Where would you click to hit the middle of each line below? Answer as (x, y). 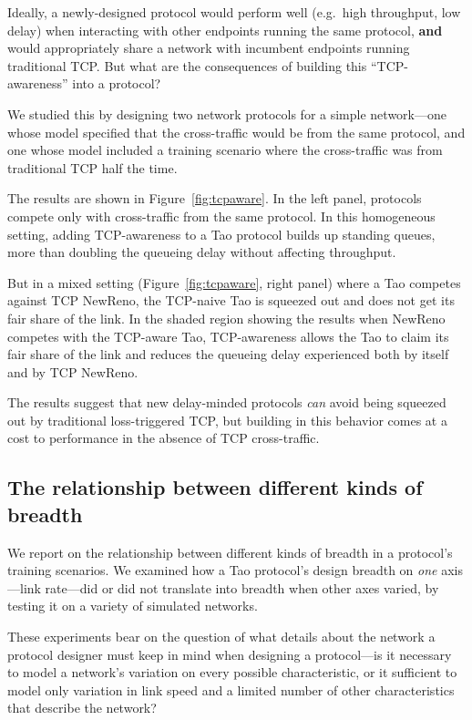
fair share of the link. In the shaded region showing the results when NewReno (226, 318)
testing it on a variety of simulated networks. (133, 606)
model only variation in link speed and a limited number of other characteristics (231, 689)
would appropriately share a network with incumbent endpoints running (209, 48)
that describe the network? (82, 708)
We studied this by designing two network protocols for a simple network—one (227, 113)
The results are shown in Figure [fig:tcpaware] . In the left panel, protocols (215, 198)
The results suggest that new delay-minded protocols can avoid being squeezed (227, 402)
